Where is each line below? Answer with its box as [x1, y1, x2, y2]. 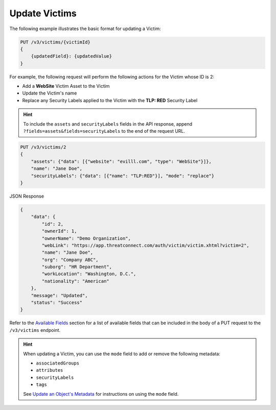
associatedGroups [36, 360, 79, 366]
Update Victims [9, 8, 77, 19]
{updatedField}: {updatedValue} [31, 54, 112, 59]
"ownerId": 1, [41, 228, 77, 234]
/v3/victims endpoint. [9, 327, 61, 333]
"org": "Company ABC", [41, 257, 99, 262]
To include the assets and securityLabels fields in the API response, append [23, 120, 193, 127]
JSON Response [9, 193, 44, 199]
